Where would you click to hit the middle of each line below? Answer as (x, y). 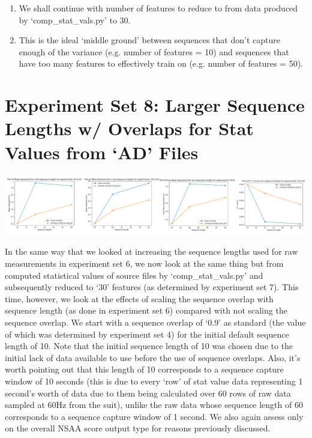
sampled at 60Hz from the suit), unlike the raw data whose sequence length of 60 (154, 405)
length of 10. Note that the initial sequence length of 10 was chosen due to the (149, 346)
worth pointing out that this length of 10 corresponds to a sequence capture (144, 369)
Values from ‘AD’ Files (102, 152)
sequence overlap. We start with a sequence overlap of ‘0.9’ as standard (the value (155, 322)
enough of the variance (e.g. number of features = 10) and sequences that (154, 51)
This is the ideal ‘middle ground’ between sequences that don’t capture (149, 40)
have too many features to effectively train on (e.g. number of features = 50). (161, 63)
